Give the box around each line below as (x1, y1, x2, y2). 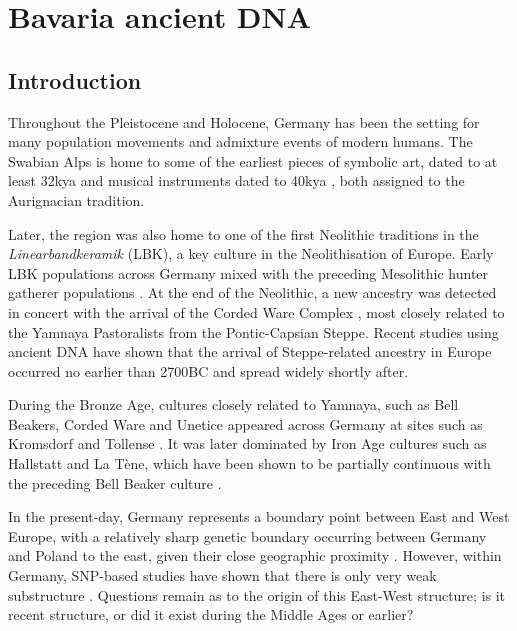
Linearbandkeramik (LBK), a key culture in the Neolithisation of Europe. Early (8, 243, 494, 264)
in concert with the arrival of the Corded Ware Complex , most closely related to (8, 301, 505, 322)
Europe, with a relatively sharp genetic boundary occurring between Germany (8, 525, 487, 546)
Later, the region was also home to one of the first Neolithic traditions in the (8, 223, 479, 244)
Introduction (8, 64, 142, 95)
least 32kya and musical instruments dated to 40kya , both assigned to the (8, 170, 465, 191)
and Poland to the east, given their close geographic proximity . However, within (8, 545, 502, 566)
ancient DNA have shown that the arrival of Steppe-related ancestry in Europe (8, 341, 492, 362)
